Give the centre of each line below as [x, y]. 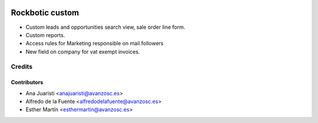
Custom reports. [45, 35]
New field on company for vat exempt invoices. [83, 51]
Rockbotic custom [45, 13]
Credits [21, 67]
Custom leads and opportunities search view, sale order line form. [105, 27]
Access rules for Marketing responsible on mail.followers [95, 44]
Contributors [27, 82]
